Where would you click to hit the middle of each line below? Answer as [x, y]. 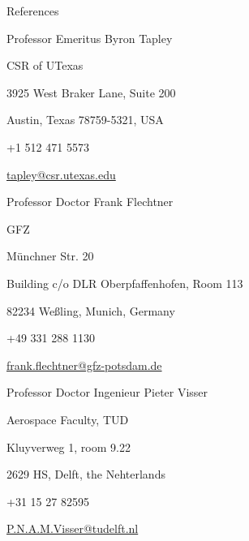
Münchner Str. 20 [50, 256]
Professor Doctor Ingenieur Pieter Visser [107, 392]
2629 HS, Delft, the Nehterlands [86, 474]
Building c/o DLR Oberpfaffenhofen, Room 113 [125, 283]
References [33, 11]
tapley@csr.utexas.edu [61, 174]
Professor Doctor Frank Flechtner [90, 202]
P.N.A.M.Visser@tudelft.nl [73, 528]
